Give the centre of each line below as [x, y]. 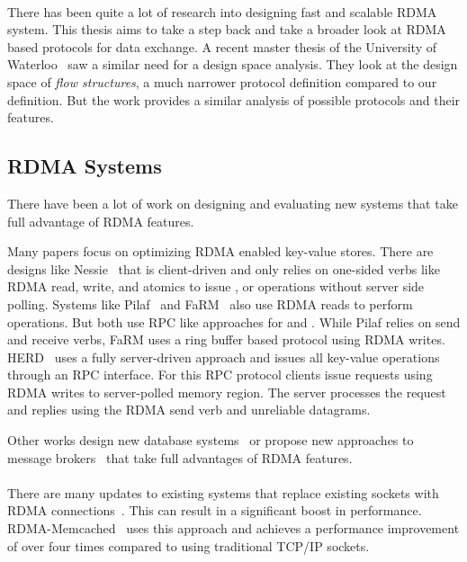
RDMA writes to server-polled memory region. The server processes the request [227, 392]
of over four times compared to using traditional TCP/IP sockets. [189, 545]
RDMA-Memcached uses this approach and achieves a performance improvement [233, 528]
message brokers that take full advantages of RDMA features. [180, 457]
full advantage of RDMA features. [101, 221]
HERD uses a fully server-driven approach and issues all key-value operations [224, 357]
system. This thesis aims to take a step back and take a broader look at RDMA [227, 29]
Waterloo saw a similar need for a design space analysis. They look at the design [233, 64]
